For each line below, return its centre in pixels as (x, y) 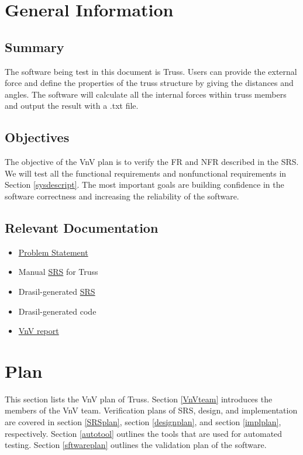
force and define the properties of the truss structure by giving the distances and (149, 83)
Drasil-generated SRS (57, 291)
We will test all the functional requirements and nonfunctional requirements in (146, 173)
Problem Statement (53, 252)
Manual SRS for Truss (58, 272)
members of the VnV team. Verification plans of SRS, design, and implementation (151, 410)
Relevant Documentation (82, 227)
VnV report (39, 331)
